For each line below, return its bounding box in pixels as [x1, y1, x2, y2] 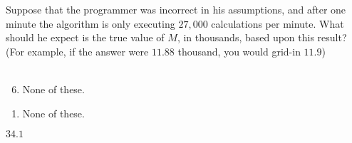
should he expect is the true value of [6, 30, 165, 45]
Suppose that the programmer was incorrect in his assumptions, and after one [6, 2, 346, 16]
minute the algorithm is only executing [6, 16, 175, 31]
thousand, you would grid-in [177, 43, 301, 58]
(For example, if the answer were [6, 43, 149, 58]
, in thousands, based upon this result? [177, 30, 347, 45]
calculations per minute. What [211, 16, 344, 31]
